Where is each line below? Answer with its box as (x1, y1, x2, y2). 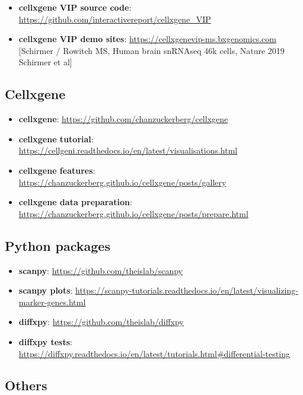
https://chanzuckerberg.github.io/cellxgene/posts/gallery (18, 176, 227, 188)
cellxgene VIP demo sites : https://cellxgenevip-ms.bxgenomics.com (18, 33, 276, 45)
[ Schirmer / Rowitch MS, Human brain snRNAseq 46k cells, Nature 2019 (18, 44, 285, 56)
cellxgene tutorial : (18, 132, 94, 145)
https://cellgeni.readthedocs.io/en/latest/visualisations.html (18, 144, 238, 157)
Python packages (5, 236, 110, 254)
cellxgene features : (18, 164, 95, 176)
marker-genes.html (18, 295, 86, 308)
